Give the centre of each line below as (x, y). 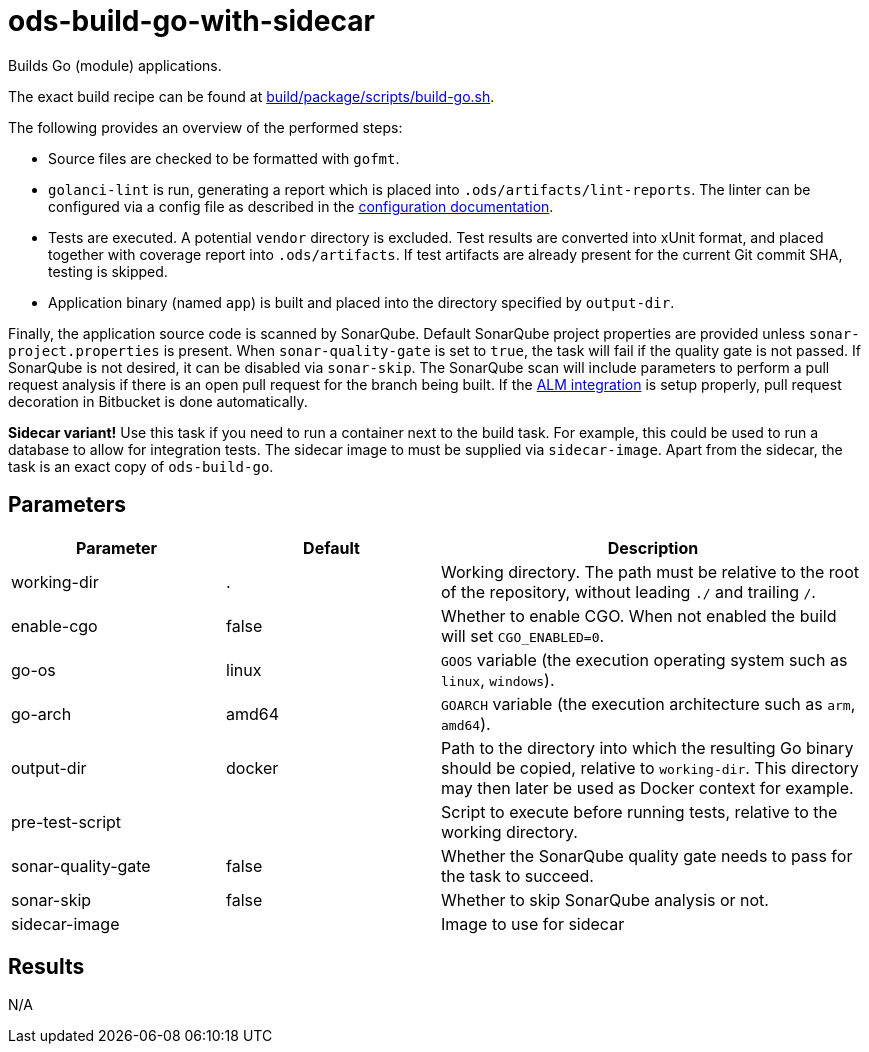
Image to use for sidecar (533, 923)
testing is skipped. (108, 271)
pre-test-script (66, 821)
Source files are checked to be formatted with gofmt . (224, 158)
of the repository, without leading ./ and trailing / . (628, 591)
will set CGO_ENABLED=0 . (523, 635)
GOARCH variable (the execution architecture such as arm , (648, 703)
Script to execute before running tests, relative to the (639, 811)
